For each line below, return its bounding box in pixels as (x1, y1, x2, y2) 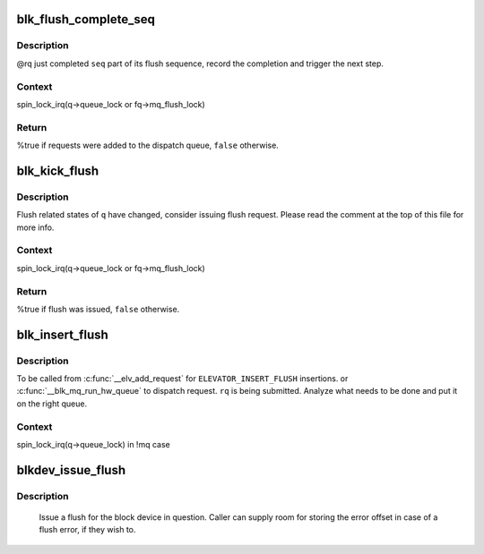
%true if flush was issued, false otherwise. (16, 303, 180, 314)
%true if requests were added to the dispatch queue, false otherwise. (16, 140, 280, 151)
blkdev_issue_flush (16, 462, 126, 478)
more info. (16, 222, 55, 233)
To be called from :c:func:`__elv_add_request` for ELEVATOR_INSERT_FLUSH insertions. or (16, 373, 349, 384)
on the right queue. (16, 398, 88, 409)
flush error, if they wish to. (39, 524, 136, 535)
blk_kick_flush (16, 163, 99, 178)
